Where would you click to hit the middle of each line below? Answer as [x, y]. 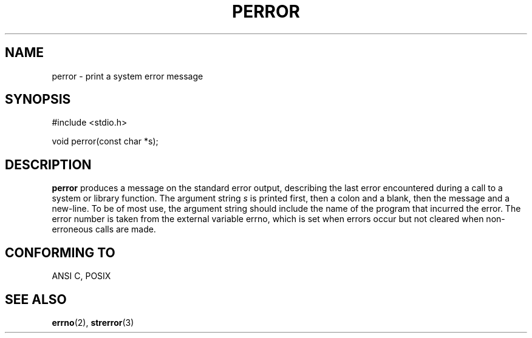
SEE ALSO [36, 299]
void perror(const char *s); [105, 141]
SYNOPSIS [38, 100]
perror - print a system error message [128, 76]
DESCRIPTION [48, 164]
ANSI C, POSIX [81, 276]
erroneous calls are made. [104, 229]
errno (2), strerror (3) [93, 322]
